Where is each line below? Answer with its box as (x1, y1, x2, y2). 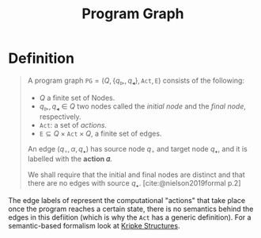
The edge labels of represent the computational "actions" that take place (8, 196, 246, 205)
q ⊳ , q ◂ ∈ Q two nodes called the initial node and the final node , (39, 101, 247, 113)
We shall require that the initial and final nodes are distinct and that (27, 170, 245, 179)
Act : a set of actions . (39, 120, 108, 129)
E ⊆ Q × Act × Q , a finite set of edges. (39, 129, 162, 138)
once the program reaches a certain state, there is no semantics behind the (8, 204, 254, 214)
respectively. (39, 112, 81, 121)
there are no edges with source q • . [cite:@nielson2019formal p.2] (27, 178, 241, 190)
